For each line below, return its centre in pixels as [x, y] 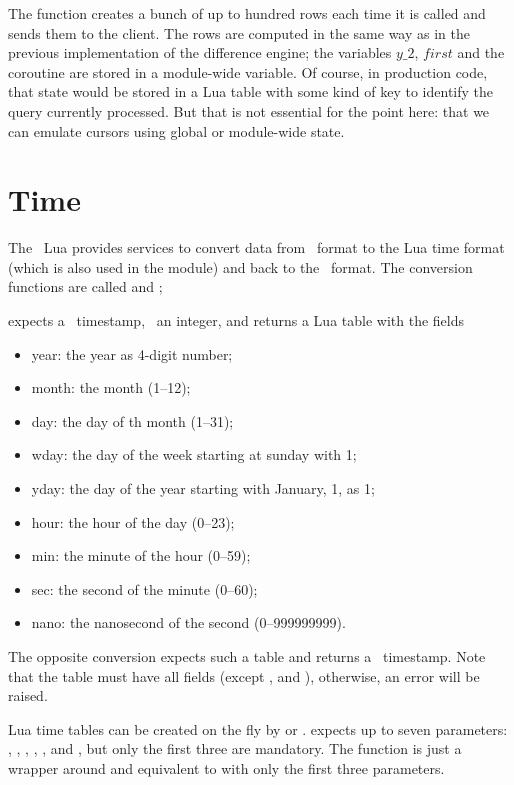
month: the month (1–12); [111, 387]
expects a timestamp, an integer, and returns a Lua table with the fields [236, 320]
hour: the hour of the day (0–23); [133, 521]
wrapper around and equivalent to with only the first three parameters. [226, 767]
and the [481, 52]
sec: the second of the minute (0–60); [144, 588]
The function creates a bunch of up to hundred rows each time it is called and [247, 13]
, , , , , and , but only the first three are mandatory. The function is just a [235, 748]
